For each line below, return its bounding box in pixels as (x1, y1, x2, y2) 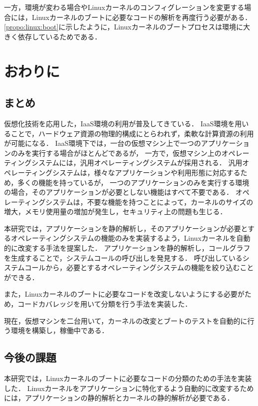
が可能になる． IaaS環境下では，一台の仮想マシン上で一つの (4, 138, 201, 148)
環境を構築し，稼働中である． (10, 325, 109, 336)
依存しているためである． (17, 31, 102, 41)
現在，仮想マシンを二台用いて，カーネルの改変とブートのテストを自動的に (4, 315, 248, 326)
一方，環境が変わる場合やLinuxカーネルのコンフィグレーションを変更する (4, 2, 245, 12)
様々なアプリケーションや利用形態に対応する (94, 167, 241, 177)
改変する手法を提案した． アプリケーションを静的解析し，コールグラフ (17, 243, 251, 253)
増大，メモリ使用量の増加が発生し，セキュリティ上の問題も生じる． (4, 206, 227, 217)
